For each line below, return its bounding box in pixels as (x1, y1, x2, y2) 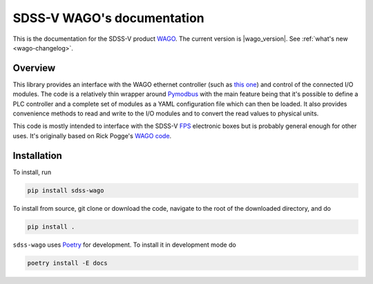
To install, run (12, 168, 52, 176)
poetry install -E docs (27, 259, 108, 267)
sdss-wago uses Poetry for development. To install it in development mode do (12, 240, 236, 249)
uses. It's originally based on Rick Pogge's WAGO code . (12, 131, 172, 140)
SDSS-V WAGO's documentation (12, 10, 205, 26)
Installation (12, 149, 62, 162)
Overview (12, 62, 56, 74)
